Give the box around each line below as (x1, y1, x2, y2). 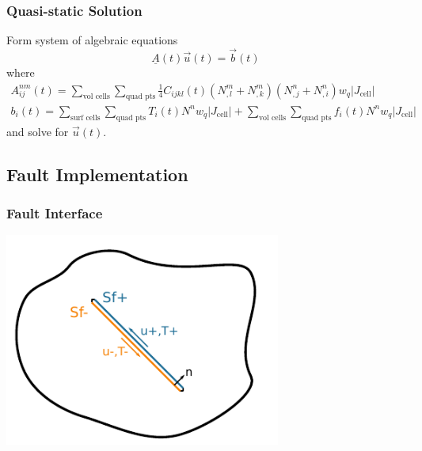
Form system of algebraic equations (6, 32, 178, 48)
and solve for (6, 123, 69, 139)
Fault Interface (6, 203, 103, 223)
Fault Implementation (6, 161, 188, 186)
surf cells (70, 113, 101, 122)
